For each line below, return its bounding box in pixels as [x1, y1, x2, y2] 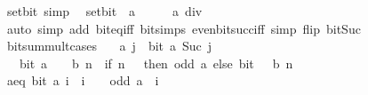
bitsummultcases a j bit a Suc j [6, 36, 212, 55]
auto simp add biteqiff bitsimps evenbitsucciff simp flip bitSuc [6, 19, 361, 37]
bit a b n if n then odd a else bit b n [19, 53, 293, 72]
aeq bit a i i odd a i [6, 71, 159, 90]
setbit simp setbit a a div [6, 2, 203, 20]
